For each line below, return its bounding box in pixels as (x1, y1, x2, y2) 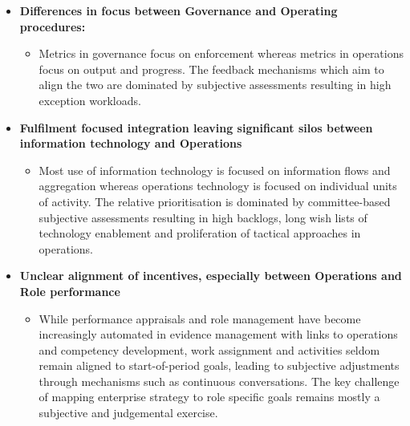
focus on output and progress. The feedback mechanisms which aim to (39, 60, 384, 77)
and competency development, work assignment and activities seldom (39, 341, 380, 358)
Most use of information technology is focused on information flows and (39, 161, 391, 178)
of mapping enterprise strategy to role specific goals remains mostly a (39, 388, 380, 405)
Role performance (19, 282, 120, 299)
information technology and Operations (19, 135, 242, 152)
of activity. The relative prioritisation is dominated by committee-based (39, 193, 391, 209)
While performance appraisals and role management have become (39, 310, 361, 327)
